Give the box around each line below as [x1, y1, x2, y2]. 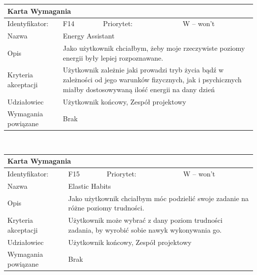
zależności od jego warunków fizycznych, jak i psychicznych [63, 74, 242, 85]
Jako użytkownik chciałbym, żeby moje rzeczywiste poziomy [63, 43, 245, 53]
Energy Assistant [63, 31, 115, 41]
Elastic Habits [68, 180, 111, 191]
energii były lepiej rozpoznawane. [63, 52, 164, 63]
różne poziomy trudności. [68, 203, 144, 213]
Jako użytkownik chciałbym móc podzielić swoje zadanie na [68, 193, 249, 203]
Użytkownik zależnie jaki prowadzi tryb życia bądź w [63, 65, 224, 75]
